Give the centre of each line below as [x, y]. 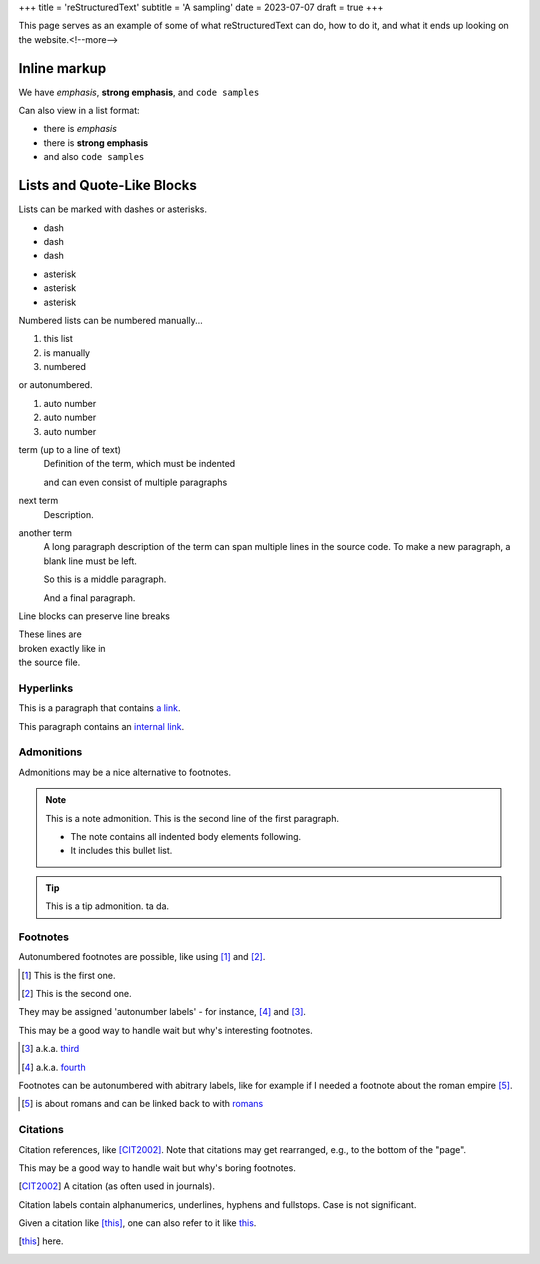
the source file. [49, 662]
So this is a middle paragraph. [105, 579]
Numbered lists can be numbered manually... [111, 320]
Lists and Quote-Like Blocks [107, 185]
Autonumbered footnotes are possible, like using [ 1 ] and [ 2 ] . [142, 957]
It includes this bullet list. [121, 851]
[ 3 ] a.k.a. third [50, 1049]
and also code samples [94, 157]
